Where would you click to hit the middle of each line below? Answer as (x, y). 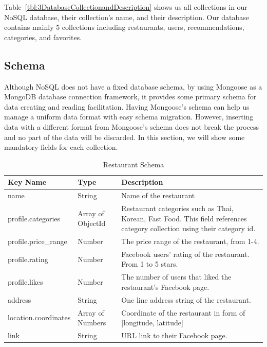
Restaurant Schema (133, 164)
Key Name (27, 182)
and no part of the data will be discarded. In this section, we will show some (125, 137)
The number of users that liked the (176, 277)
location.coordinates (39, 317)
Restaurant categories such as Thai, (177, 208)
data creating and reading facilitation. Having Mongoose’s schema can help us (127, 106)
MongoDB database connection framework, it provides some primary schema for (130, 97)
